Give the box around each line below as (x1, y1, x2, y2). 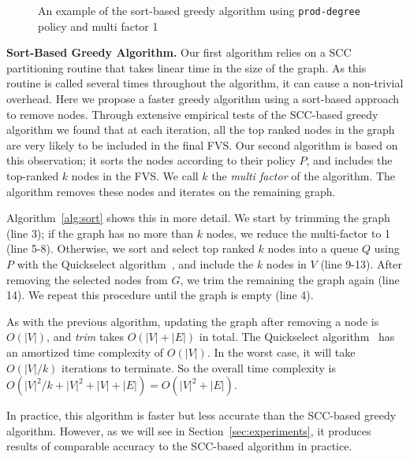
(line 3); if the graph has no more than (6, 224, 194, 241)
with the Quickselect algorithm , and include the (17, 255, 254, 272)
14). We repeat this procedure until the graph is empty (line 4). (6, 287, 314, 303)
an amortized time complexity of (6, 343, 164, 360)
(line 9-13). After (320, 255, 402, 272)
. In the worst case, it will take (207, 343, 356, 360)
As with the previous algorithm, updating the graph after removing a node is (6, 313, 379, 329)
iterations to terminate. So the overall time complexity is (61, 359, 336, 376)
